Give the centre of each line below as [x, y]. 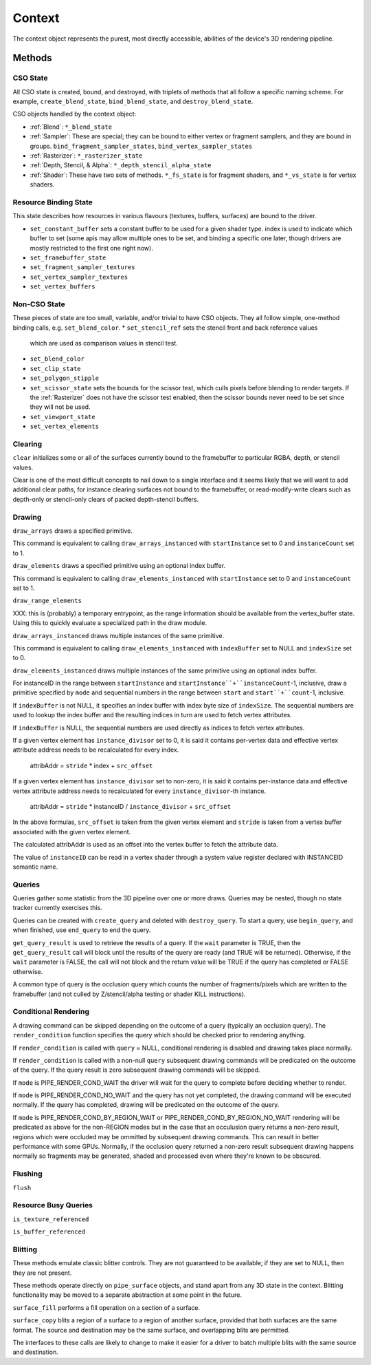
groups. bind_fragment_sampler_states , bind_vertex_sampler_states [141, 146]
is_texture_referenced [51, 1219]
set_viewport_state [63, 417]
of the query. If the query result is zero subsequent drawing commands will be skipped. [136, 1070]
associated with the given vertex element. [72, 832]
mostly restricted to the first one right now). [92, 248]
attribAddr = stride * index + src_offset [91, 765]
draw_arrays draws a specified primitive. [73, 531]
